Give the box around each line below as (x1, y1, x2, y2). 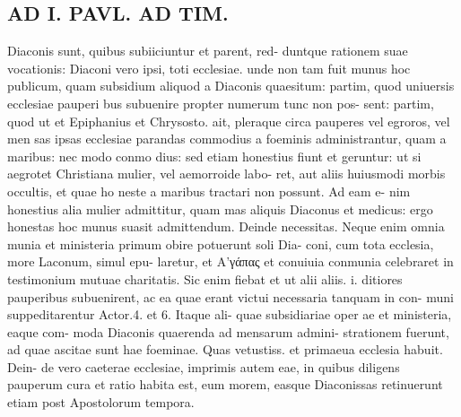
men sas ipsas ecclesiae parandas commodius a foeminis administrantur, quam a (7, 129, 447, 148)
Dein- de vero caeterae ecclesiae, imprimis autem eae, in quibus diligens (7, 357, 400, 376)
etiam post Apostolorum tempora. (7, 393, 195, 412)
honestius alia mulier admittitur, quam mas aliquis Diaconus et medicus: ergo (7, 199, 433, 218)
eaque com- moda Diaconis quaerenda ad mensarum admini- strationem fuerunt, (7, 322, 449, 341)
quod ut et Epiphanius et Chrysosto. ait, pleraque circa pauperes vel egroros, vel (7, 111, 450, 130)
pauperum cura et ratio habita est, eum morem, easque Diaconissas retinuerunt (7, 375, 443, 394)
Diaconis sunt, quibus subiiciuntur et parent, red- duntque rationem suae (7, 41, 408, 60)
